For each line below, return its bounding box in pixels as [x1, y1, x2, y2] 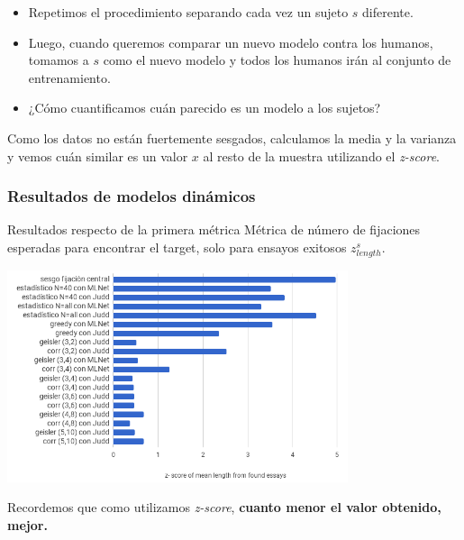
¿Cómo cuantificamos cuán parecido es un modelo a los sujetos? [28, 98, 381, 117]
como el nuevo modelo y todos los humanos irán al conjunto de [103, 50, 451, 69]
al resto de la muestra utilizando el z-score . [203, 146, 441, 165]
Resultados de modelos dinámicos [7, 185, 256, 207]
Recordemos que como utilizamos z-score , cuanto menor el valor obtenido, [7, 498, 441, 517]
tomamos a [28, 50, 89, 69]
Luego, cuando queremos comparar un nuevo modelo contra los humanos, [28, 32, 433, 51]
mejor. [7, 515, 48, 534]
